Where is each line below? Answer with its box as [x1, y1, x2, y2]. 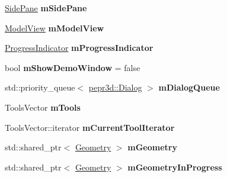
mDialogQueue [158, 81, 220, 94]
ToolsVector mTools [5, 101, 81, 113]
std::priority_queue [5, 81, 75, 94]
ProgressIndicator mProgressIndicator [5, 41, 154, 54]
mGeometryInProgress [127, 160, 222, 173]
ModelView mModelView [5, 21, 104, 34]
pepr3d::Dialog [88, 81, 142, 94]
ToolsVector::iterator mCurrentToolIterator [5, 121, 175, 133]
